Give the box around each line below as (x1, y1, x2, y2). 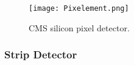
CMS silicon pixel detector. (29, 21, 130, 34)
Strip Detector (4, 47, 77, 62)
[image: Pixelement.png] (29, 4, 129, 13)
